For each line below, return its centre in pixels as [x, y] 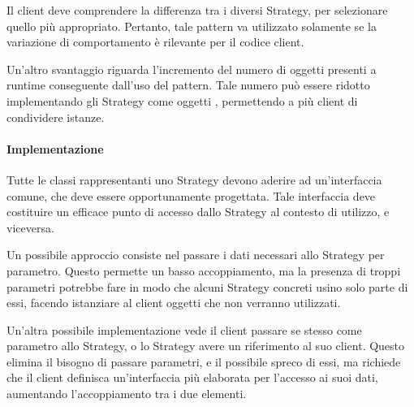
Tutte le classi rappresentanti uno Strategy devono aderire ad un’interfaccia [194, 179]
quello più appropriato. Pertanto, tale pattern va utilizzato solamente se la [192, 26]
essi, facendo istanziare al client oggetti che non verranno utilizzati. [174, 303]
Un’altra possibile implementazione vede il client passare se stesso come [184, 329]
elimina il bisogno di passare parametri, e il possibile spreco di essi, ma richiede [204, 361]
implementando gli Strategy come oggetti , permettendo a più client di [182, 100]
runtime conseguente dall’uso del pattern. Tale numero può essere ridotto [188, 85]
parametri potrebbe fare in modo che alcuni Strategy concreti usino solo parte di [207, 286]
